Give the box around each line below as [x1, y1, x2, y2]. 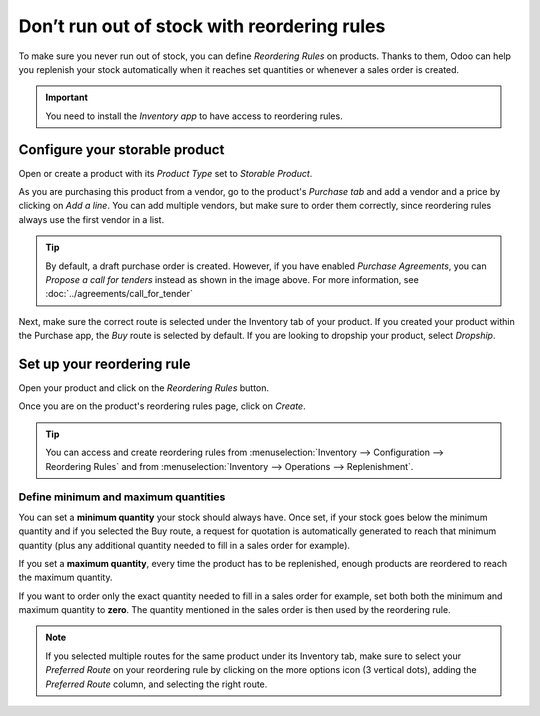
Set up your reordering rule [18, 355, 191, 372]
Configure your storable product [18, 141, 225, 158]
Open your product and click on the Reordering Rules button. [18, 382, 270, 394]
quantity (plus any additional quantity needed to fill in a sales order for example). [18, 539, 350, 551]
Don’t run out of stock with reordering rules [18, 15, 386, 37]
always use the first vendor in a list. [18, 213, 165, 225]
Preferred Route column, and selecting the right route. [45, 678, 268, 690]
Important [45, 91, 89, 104]
